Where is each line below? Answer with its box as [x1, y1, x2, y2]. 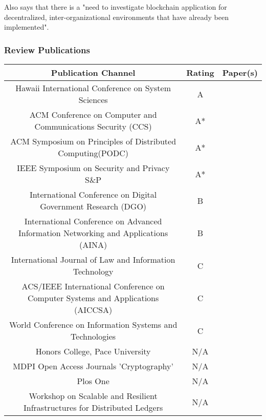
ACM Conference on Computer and [29, 109, 157, 120]
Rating [186, 67, 214, 78]
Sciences [78, 94, 108, 106]
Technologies [71, 330, 116, 342]
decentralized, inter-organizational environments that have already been [4, 11, 229, 22]
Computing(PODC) [58, 147, 129, 159]
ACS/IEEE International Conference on [21, 280, 165, 292]
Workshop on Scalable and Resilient [29, 390, 158, 402]
